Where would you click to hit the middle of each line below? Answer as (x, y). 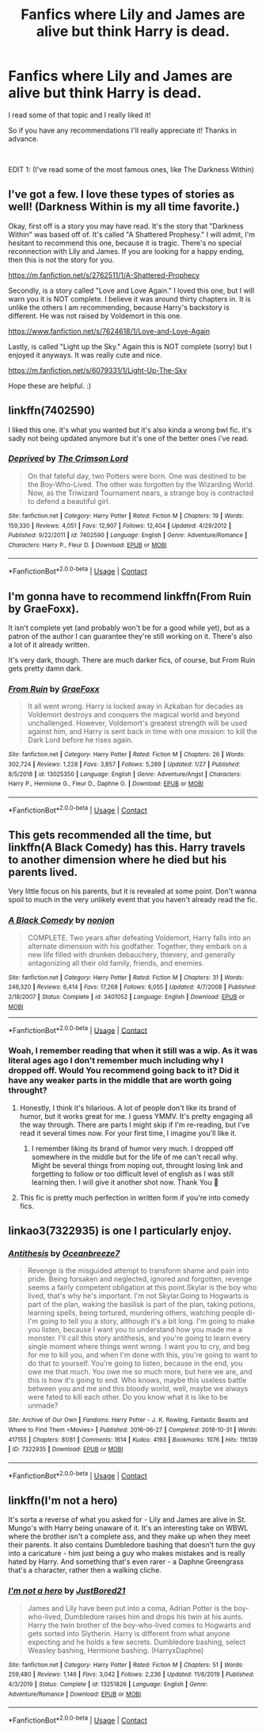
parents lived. (43, 872)
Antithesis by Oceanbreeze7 (64, 1253)
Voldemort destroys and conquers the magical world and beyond (133, 715)
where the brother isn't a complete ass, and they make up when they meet (129, 1536)
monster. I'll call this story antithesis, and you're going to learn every (139, 1338)
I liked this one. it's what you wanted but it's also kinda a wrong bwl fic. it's (130, 429)
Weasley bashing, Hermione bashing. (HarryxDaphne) (116, 1650)
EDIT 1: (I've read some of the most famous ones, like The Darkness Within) (131, 169)
